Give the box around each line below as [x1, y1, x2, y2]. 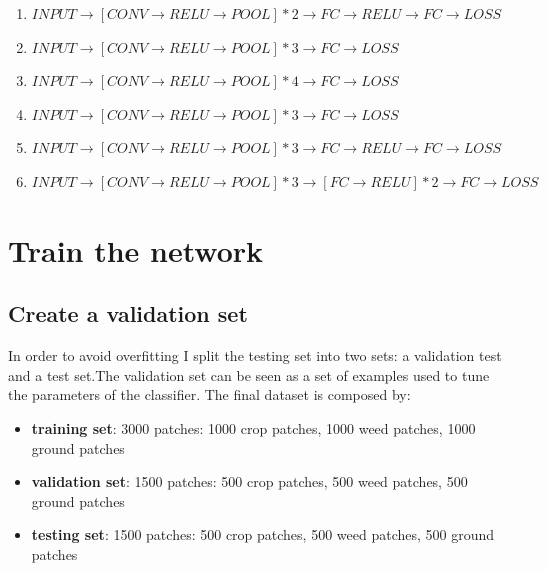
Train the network [8, 229, 264, 270]
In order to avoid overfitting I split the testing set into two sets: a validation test [8, 345, 502, 366]
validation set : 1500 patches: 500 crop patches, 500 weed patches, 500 [31, 471, 468, 492]
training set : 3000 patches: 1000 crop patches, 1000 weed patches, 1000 [31, 417, 476, 438]
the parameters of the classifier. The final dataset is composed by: [8, 384, 411, 405]
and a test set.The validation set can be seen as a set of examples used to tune [8, 364, 490, 385]
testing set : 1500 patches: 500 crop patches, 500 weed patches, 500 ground [31, 524, 495, 545]
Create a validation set [8, 298, 248, 329]
